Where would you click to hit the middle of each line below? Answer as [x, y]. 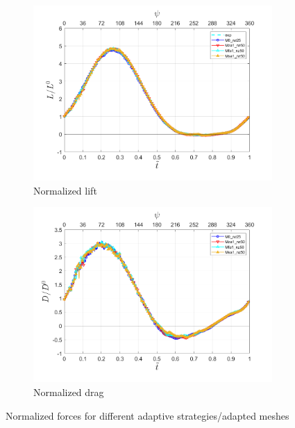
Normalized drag [69, 392]
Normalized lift [65, 190]
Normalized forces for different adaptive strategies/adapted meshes [147, 415]
